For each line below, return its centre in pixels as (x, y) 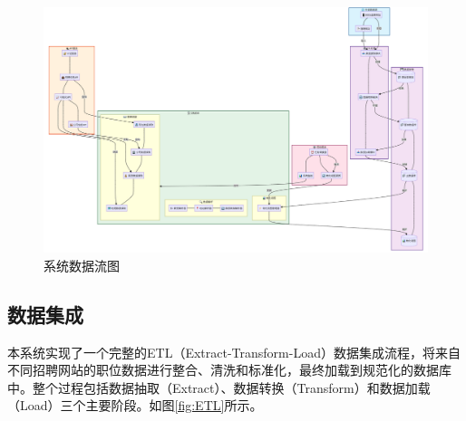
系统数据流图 (82, 265)
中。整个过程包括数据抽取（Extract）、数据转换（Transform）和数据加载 (219, 387)
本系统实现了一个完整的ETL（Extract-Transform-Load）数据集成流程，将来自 (234, 352)
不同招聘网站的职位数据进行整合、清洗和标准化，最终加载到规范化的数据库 (229, 370)
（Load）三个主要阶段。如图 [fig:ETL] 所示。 (135, 405)
